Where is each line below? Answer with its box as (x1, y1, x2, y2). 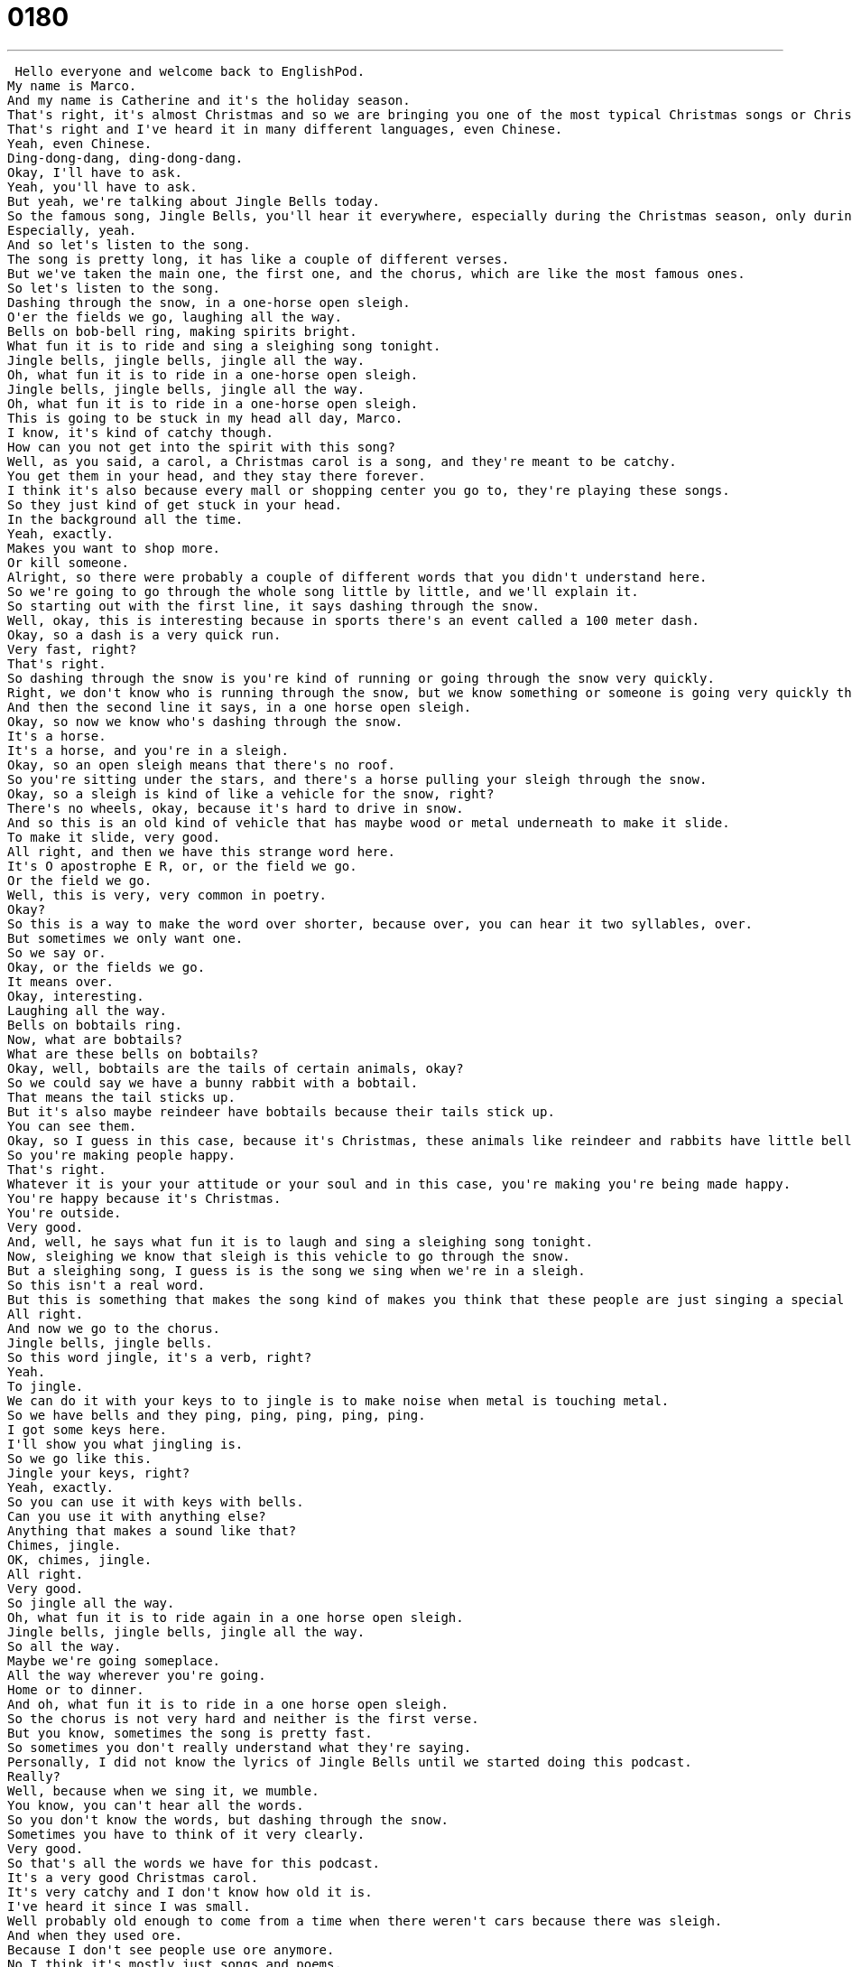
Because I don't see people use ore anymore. (7, 1942, 335, 1957)
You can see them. (7, 1118, 137, 1133)
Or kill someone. (7, 555, 129, 570)
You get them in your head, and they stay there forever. (7, 468, 426, 483)
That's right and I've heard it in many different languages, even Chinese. (7, 121, 563, 136)
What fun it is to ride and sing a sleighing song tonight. (7, 338, 441, 353)
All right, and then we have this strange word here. (7, 844, 395, 859)
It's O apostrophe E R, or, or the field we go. (7, 858, 357, 873)
